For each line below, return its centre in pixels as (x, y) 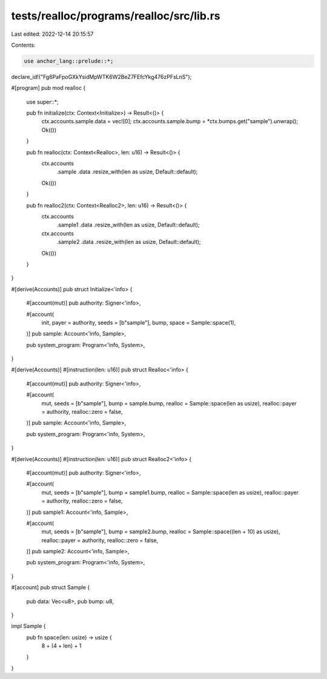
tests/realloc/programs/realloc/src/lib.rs (116, 16)
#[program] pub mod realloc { (48, 88)
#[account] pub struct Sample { (51, 587)
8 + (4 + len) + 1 (61, 646)
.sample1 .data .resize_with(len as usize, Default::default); (128, 225)
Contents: (23, 45)
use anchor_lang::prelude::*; (69, 61)
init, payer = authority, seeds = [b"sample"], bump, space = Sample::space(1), (139, 322)
